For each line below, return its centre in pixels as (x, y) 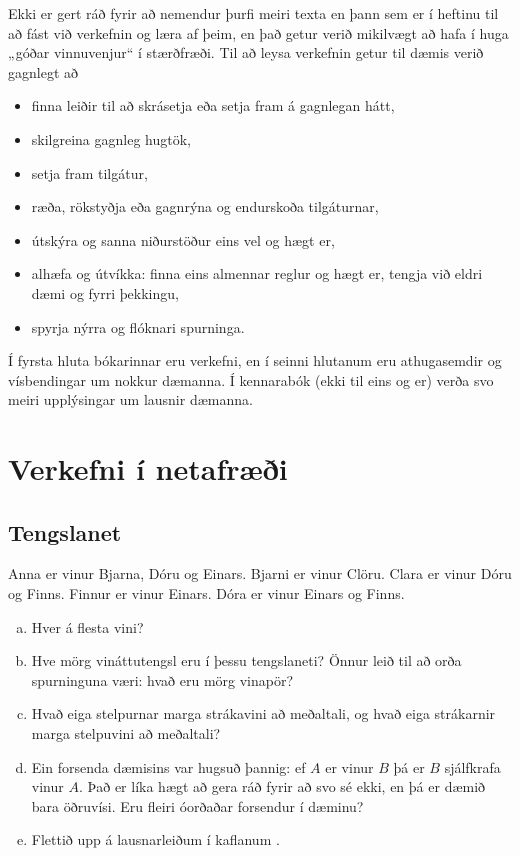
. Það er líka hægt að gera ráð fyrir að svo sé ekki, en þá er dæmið (282, 786)
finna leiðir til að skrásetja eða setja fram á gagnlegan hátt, (213, 105)
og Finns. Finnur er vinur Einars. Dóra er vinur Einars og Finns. (206, 593)
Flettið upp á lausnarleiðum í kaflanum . (155, 839)
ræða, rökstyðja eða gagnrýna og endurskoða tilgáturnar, (205, 206)
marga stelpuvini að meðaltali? (126, 733)
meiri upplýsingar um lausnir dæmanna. (130, 399)
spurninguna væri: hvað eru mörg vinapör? (162, 679)
